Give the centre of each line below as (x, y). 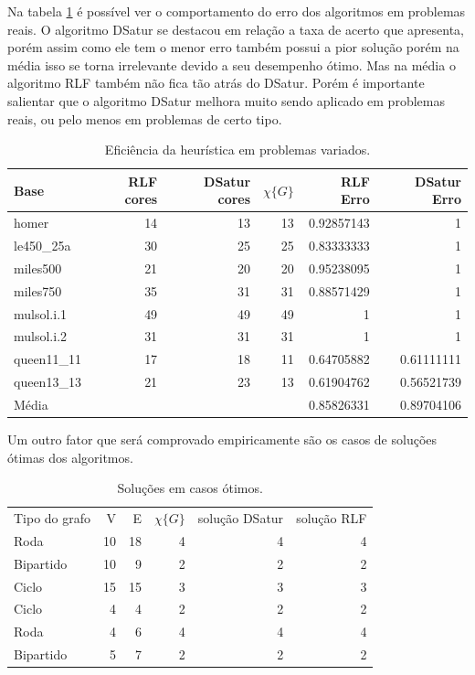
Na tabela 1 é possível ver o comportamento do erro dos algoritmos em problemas (237, 11)
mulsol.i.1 (41, 313)
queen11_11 (47, 359)
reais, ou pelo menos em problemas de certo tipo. (145, 118)
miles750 (38, 290)
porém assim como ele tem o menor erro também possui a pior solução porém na (233, 47)
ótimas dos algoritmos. (70, 457)
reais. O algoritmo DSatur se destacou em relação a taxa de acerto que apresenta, (236, 29)
